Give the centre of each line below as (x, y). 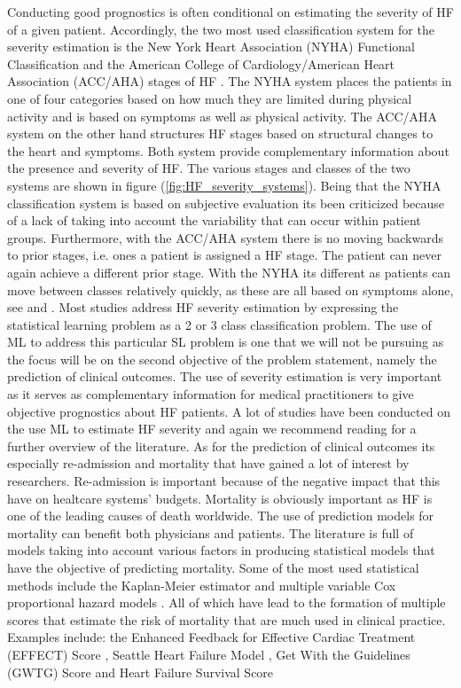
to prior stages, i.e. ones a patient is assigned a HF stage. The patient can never (225, 255)
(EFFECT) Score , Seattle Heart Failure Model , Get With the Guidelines (209, 654)
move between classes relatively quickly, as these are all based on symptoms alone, (230, 289)
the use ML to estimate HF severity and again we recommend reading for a (212, 429)
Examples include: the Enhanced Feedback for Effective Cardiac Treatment (211, 637)
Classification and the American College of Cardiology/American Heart (201, 63)
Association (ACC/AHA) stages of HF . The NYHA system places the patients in (230, 81)
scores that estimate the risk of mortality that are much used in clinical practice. (227, 619)
